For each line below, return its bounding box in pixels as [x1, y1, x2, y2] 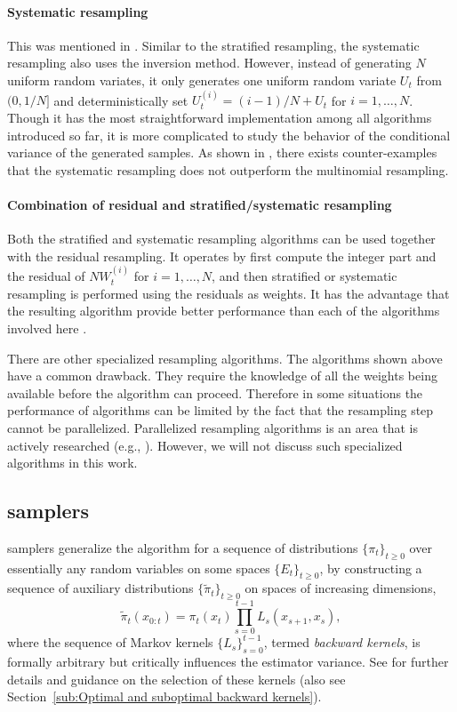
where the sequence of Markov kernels [7, 633, 213, 652]
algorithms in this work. [7, 453, 138, 472]
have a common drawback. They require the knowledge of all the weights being [7, 366, 437, 385]
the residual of [7, 267, 85, 285]
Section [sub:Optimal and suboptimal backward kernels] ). [7, 687, 322, 706]
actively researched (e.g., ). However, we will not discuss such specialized [7, 436, 403, 454]
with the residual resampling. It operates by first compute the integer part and [7, 246, 437, 265]
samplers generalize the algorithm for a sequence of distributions [7, 538, 358, 556]
